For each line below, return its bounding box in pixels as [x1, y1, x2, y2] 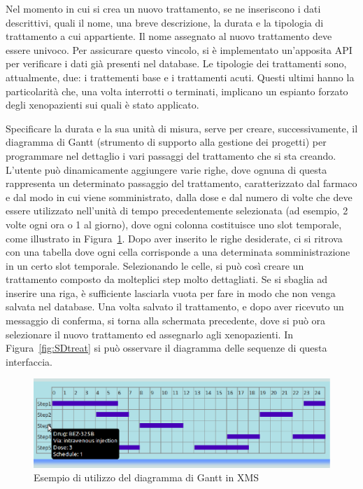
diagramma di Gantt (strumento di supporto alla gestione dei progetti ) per [6, 135, 327, 149]
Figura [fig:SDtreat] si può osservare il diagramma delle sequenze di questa [6, 340, 327, 355]
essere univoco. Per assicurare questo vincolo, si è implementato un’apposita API [6, 42, 353, 57]
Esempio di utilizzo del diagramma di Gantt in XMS [34, 470, 259, 485]
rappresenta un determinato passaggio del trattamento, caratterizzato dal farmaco [6, 176, 357, 191]
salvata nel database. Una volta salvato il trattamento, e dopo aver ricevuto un [6, 299, 344, 314]
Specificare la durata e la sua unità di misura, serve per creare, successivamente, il [6, 120, 358, 135]
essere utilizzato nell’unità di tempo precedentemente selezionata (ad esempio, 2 [6, 203, 348, 218]
